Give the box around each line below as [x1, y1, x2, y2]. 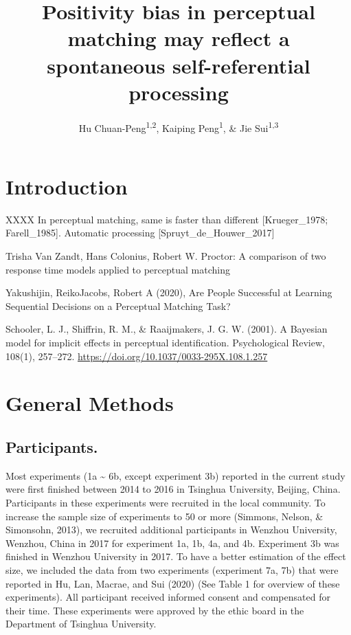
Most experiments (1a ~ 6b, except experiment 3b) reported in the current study [5, 468, 346, 482]
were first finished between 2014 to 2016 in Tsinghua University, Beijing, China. [5, 482, 341, 496]
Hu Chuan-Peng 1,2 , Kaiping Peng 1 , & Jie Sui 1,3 [78, 118, 279, 135]
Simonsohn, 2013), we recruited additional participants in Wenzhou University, [5, 522, 337, 537]
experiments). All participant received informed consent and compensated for [5, 590, 330, 604]
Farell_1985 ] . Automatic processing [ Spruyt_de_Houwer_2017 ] [5, 225, 275, 240]
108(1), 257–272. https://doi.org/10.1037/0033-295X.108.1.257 [5, 348, 268, 363]
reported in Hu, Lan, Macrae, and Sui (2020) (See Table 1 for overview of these [5, 576, 340, 590]
